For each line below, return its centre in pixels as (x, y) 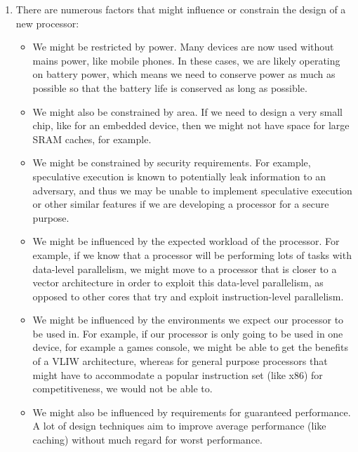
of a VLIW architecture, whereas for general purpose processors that (180, 361)
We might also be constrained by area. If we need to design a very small (187, 111)
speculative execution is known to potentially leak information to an (179, 176)
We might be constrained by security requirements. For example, (172, 162)
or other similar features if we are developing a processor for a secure (181, 204)
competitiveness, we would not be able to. (122, 388)
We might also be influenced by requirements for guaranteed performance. (192, 412)
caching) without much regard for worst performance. (147, 440)
